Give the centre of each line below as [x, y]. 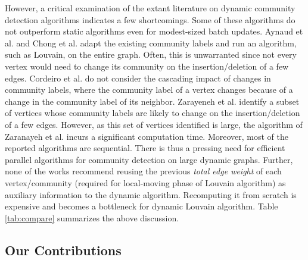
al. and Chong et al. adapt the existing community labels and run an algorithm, [151, 43]
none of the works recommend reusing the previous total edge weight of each [143, 171]
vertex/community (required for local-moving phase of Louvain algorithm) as [145, 182]
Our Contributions [63, 250]
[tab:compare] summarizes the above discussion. [92, 217]
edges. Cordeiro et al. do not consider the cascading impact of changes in [138, 78]
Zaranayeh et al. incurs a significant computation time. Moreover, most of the [147, 136]
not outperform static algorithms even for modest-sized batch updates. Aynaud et [154, 31]
